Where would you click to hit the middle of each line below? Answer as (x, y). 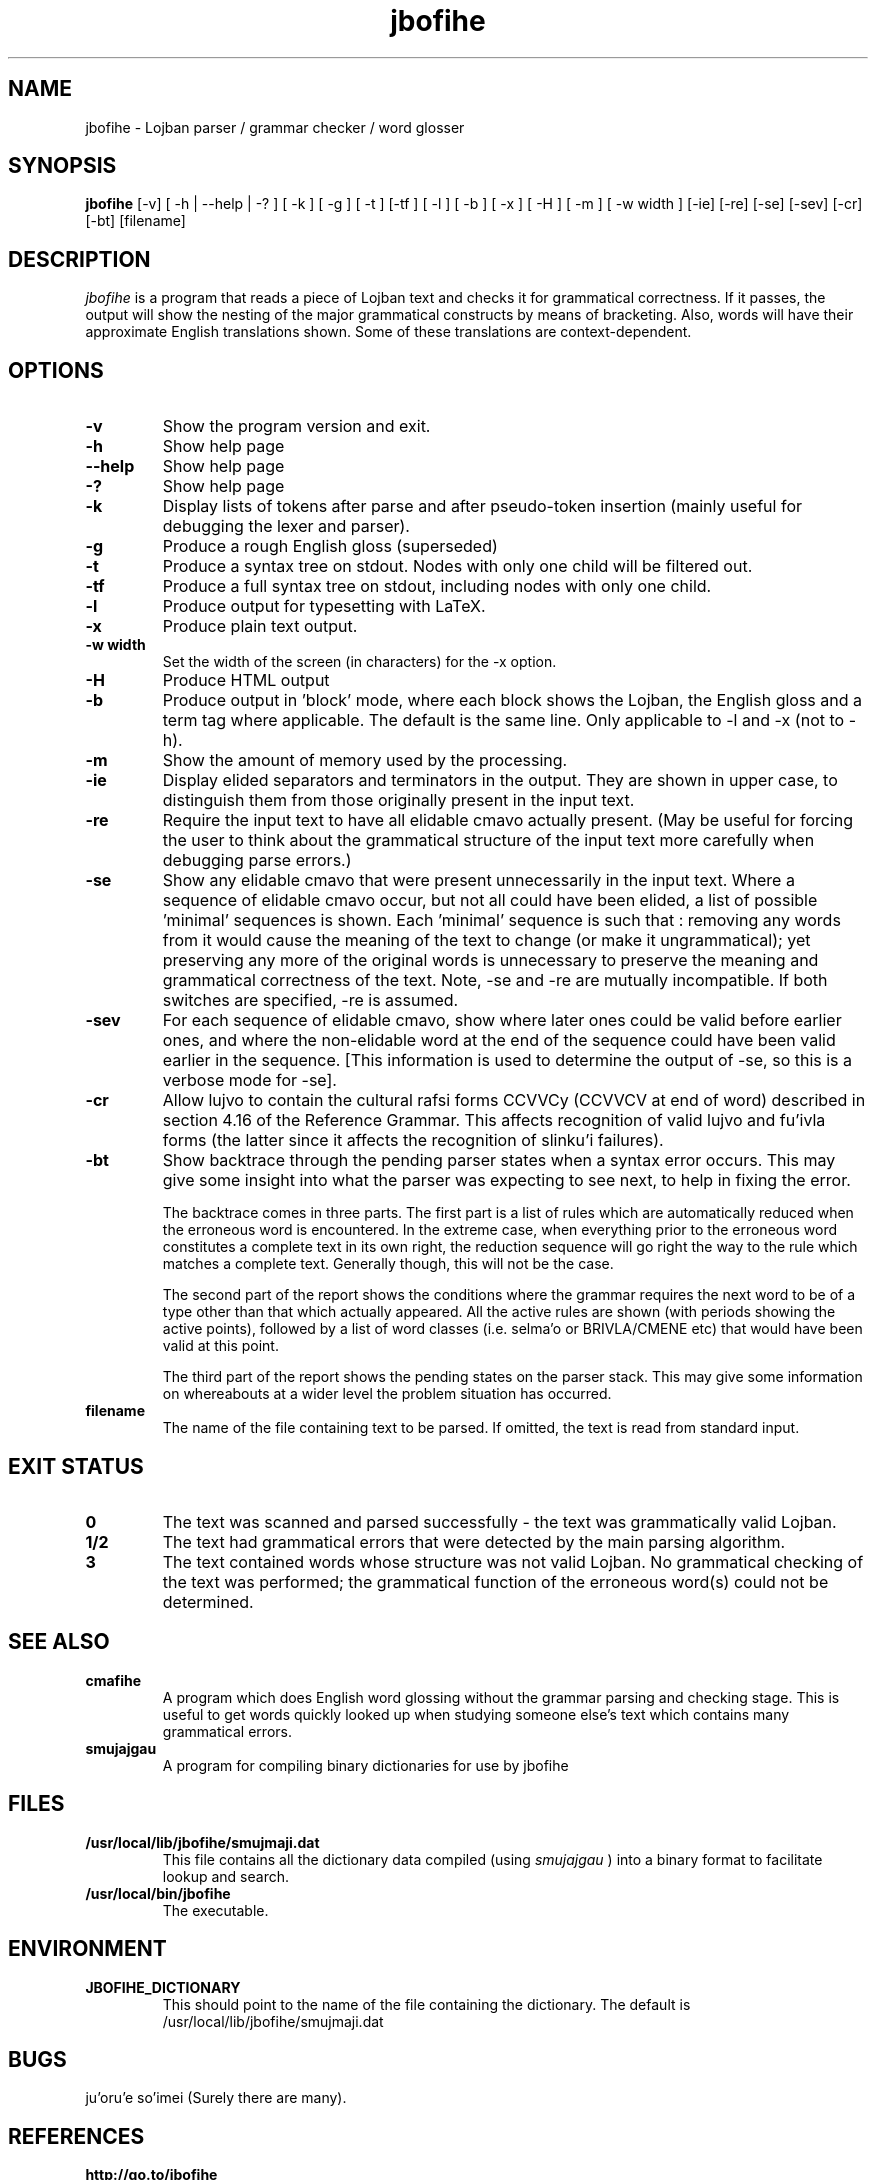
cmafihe (113, 1680)
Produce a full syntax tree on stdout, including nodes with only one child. (437, 586)
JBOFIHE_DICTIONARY (163, 1987)
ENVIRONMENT (87, 1949)
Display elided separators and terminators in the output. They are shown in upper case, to (500, 780)
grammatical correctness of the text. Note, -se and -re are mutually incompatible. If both (495, 980)
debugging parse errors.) (257, 860)
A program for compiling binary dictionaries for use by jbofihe (365, 1765)
